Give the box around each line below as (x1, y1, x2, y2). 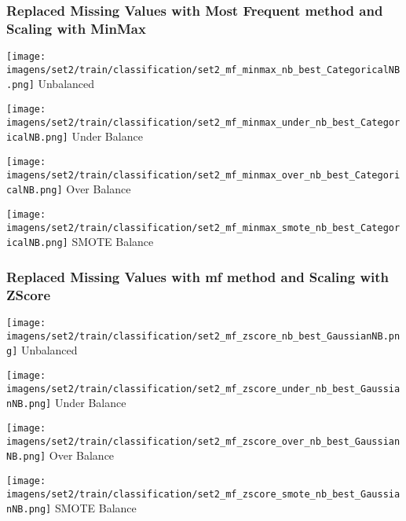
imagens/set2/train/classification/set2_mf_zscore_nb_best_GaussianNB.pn (6, 330, 401, 342)
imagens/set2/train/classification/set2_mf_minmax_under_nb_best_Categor (6, 116, 401, 128)
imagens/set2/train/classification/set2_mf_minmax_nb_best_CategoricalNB (6, 64, 401, 75)
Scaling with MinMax (6, 18, 146, 38)
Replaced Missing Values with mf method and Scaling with (6, 266, 389, 286)
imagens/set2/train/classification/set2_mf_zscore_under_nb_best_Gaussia (6, 383, 401, 394)
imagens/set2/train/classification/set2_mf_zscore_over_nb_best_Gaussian (6, 435, 401, 447)
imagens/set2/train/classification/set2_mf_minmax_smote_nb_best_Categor (6, 222, 401, 233)
